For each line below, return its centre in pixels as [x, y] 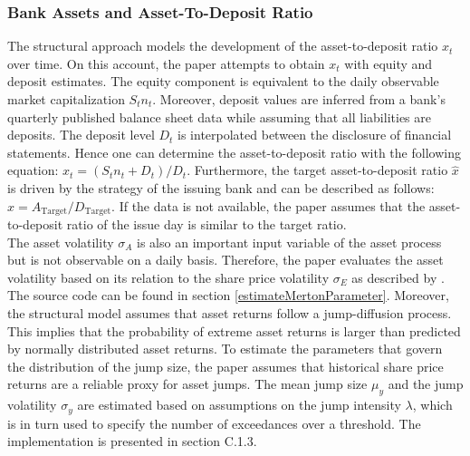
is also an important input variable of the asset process [289, 242]
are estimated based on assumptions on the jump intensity [239, 405]
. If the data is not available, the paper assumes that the [269, 205]
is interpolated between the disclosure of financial [315, 135]
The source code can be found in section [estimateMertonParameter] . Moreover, [228, 295]
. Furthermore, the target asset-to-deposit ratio [317, 170]
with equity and [388, 63]
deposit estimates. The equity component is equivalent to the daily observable [223, 81]
